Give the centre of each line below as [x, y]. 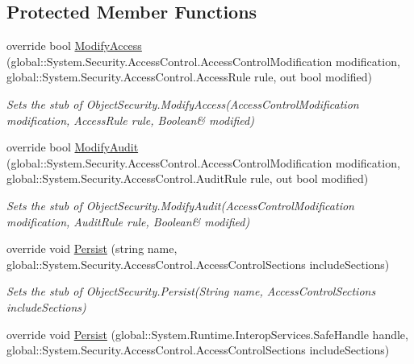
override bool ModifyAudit [73, 147]
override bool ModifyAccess [74, 45]
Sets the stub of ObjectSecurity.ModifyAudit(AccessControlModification [180, 205]
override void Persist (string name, [92, 248]
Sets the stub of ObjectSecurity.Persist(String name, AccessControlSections [191, 291]
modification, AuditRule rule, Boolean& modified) [128, 221]
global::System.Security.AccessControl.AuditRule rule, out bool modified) [188, 178]
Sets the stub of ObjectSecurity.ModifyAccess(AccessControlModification [183, 103]
